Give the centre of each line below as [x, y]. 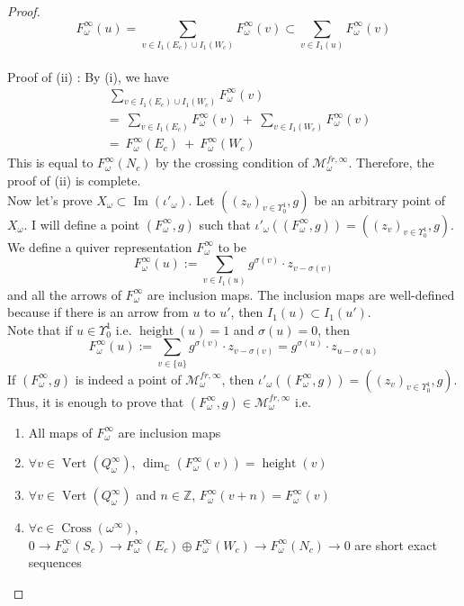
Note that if [40, 329]
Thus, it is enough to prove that [96, 401]
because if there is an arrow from [98, 312]
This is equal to [50, 163]
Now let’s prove [50, 199]
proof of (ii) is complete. [74, 181]
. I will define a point [82, 224]
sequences [55, 562]
